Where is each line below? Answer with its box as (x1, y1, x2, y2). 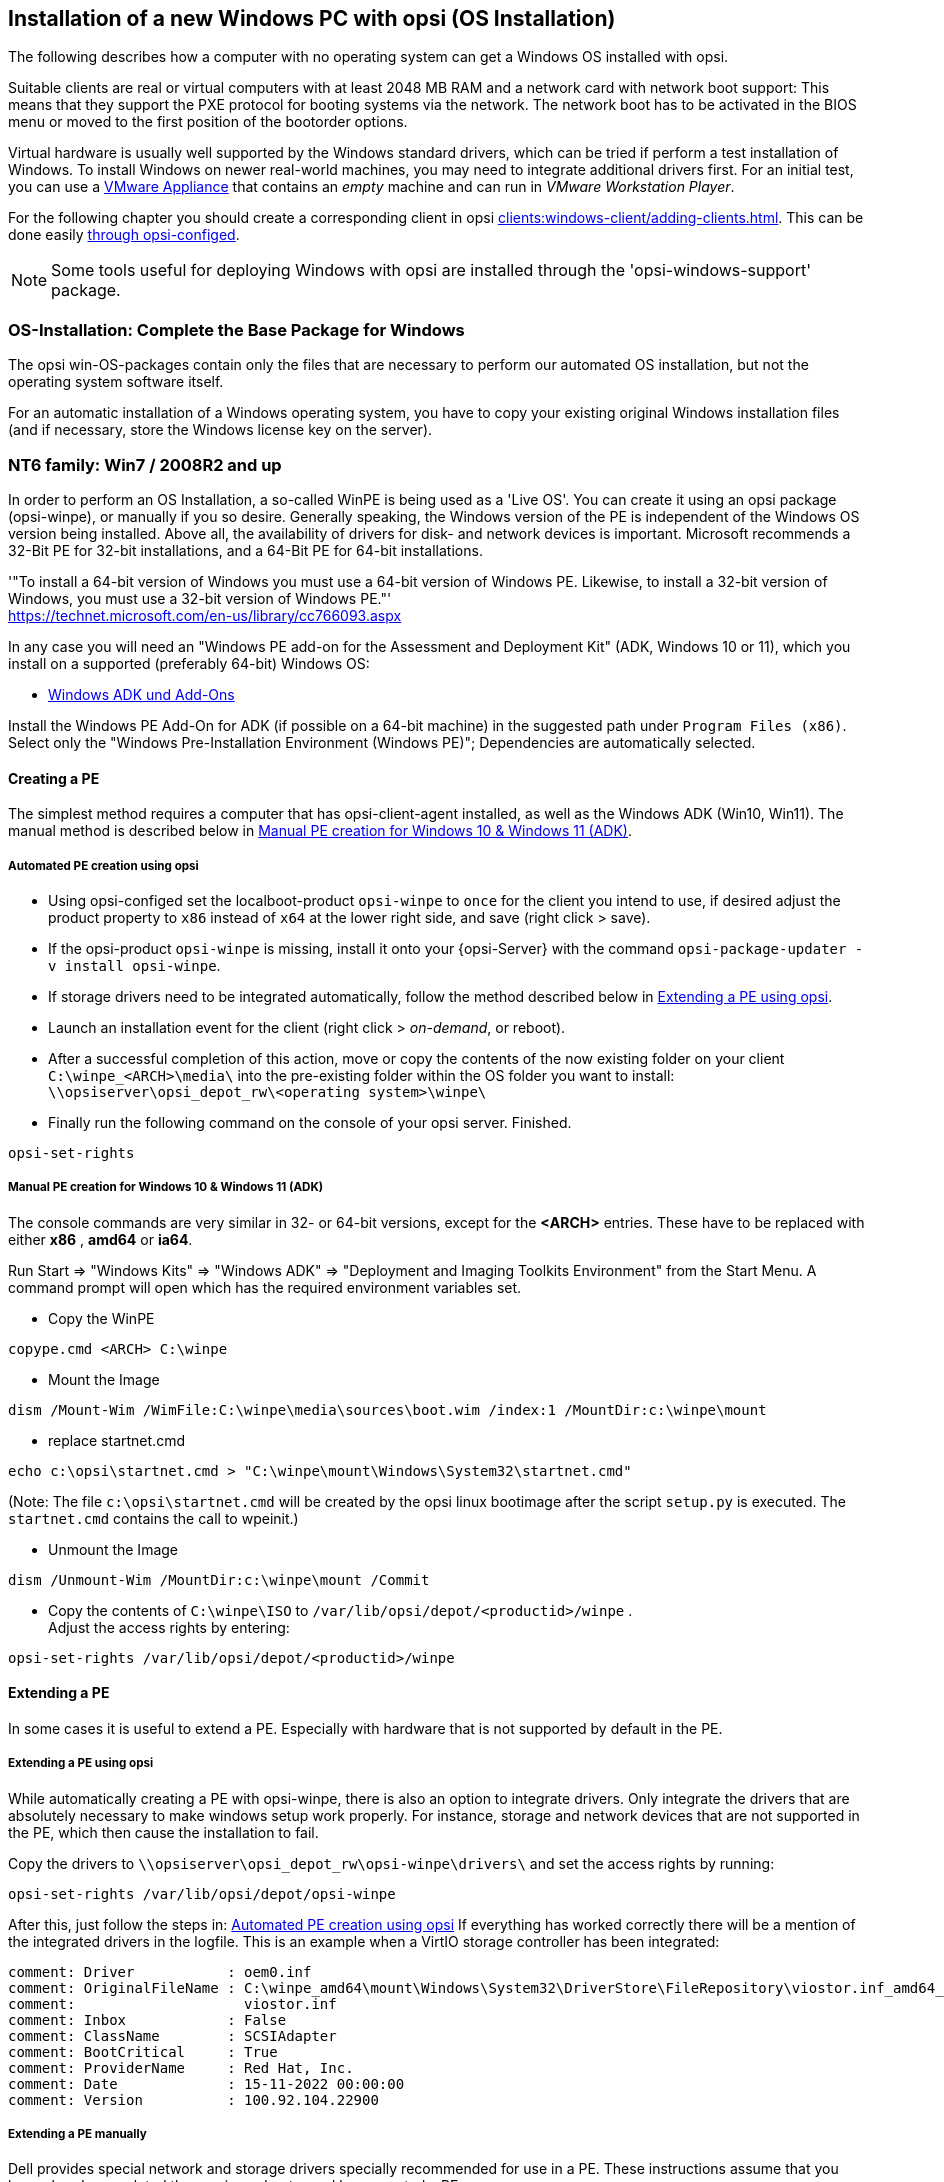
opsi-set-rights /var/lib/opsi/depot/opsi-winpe (8, 1885, 396, 1902)
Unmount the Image (48, 1540, 179, 1558)
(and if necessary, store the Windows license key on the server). (8, 421, 433, 439)
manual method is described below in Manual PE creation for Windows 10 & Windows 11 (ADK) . (8, 822, 632, 840)
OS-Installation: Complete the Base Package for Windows (8, 319, 465, 340)
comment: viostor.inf (8, 1995, 337, 2012)
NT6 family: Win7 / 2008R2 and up (8, 454, 282, 475)
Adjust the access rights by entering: (48, 1618, 290, 1636)
